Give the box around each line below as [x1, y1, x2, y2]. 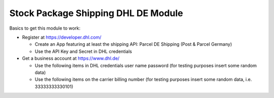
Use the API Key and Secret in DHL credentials [35, 48, 132, 54]
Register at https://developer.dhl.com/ [22, 34, 101, 40]
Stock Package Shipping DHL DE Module [9, 8, 183, 19]
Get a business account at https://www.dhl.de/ [22, 55, 120, 61]
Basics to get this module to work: [9, 25, 81, 31]
